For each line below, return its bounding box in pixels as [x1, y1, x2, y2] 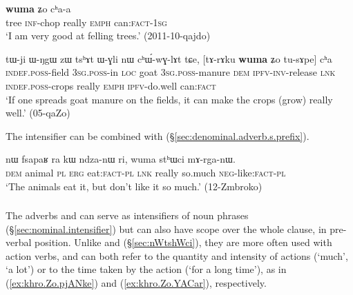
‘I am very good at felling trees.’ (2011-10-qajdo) [6, 28, 211, 43]
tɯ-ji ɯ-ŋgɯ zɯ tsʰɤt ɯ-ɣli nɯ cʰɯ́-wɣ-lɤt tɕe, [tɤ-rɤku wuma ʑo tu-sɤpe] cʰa [6, 51, 332, 65]
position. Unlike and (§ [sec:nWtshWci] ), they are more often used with [35, 235, 332, 250]
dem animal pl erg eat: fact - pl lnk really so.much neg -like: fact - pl [6, 165, 286, 179]
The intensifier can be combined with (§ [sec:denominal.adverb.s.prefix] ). [6, 128, 309, 143]
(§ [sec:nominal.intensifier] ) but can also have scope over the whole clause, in [6, 221, 327, 236]
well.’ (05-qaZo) [6, 105, 70, 120]
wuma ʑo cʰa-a [6, 1, 71, 15]
